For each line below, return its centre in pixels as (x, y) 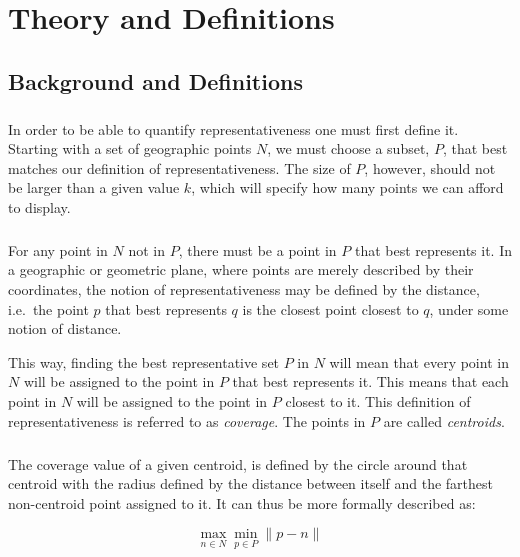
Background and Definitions (155, 80)
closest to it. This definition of (378, 401)
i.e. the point (48, 308)
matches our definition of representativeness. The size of (179, 167)
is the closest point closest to (330, 308)
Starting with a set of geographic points (130, 148)
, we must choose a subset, (348, 148)
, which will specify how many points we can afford (347, 187)
